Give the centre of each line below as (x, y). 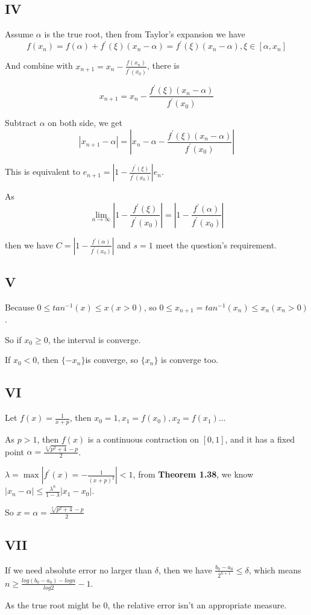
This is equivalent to (42, 172)
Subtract (21, 123)
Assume (19, 34)
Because (20, 307)
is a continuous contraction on (143, 439)
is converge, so (112, 360)
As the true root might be (53, 604)
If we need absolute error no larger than (79, 569)
